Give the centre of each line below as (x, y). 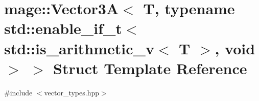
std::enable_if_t (63, 28)
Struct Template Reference (150, 68)
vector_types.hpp (72, 92)
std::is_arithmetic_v (79, 48)
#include (18, 92)
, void (235, 48)
